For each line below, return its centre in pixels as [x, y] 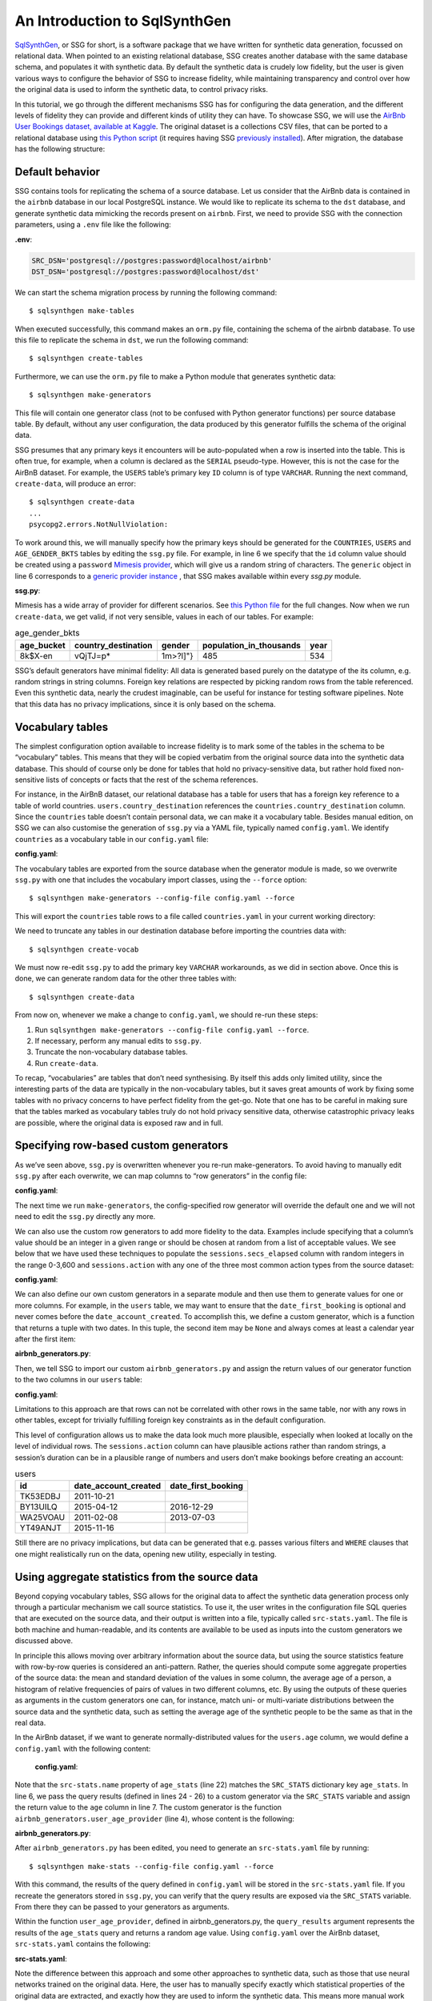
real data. [30, 1722]
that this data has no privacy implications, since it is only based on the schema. [145, 704]
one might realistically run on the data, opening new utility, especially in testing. [146, 1554]
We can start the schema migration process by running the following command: [146, 292]
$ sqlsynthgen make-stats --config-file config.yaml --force [151, 1866]
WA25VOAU [42, 1518]
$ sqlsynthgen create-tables [86, 359]
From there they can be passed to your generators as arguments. [122, 1907]
